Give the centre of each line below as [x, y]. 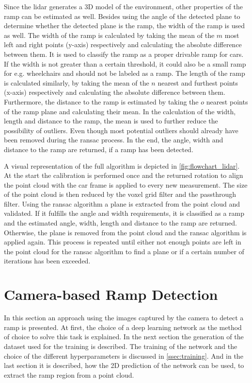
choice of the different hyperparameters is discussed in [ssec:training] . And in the [124, 356]
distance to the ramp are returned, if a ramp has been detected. [99, 149]
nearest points [227, 101]
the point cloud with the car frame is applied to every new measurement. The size [126, 184]
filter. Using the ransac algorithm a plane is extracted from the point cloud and [122, 203]
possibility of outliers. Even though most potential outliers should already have [121, 130]
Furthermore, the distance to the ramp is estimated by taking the [101, 101]
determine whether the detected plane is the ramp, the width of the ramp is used [124, 26]
